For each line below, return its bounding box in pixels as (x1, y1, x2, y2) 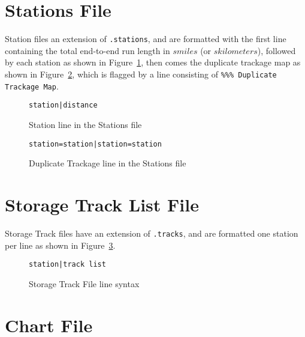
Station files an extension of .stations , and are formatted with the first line (5, 32, 286, 45)
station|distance (29, 101, 98, 110)
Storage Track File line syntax (29, 277, 140, 290)
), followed (257, 44, 296, 56)
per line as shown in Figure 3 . (5, 238, 116, 251)
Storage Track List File (5, 192, 199, 216)
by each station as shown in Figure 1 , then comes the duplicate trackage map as (5, 56, 301, 68)
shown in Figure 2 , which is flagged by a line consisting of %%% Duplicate (5, 67, 277, 80)
